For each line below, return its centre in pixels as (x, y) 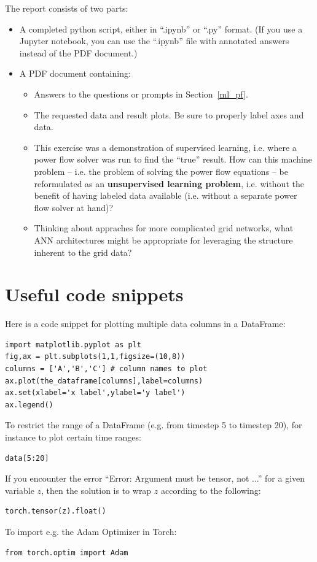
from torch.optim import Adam (67, 552)
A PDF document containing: (75, 73)
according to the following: (211, 490)
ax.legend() (29, 405)
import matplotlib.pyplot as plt (73, 345)
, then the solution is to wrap (96, 490)
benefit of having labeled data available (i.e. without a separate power (166, 195)
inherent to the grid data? (83, 252)
